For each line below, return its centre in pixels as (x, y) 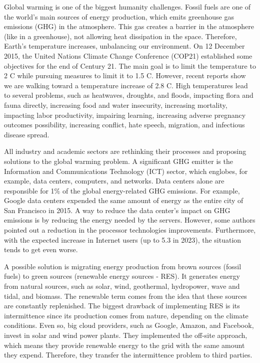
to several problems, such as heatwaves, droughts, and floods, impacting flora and (129, 95)
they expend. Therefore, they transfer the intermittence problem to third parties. (128, 355)
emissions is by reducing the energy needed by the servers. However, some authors (130, 220)
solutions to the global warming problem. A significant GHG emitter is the (118, 161)
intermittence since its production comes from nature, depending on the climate (126, 315)
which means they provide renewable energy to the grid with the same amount (124, 345)
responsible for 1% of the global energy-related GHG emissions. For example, (122, 190)
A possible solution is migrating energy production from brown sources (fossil (123, 266)
